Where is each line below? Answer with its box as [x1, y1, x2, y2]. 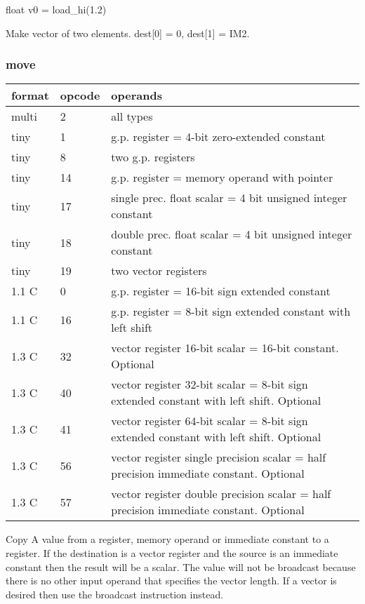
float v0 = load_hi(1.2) [6, 2, 107, 16]
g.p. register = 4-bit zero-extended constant [111, 128, 326, 145]
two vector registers [111, 262, 207, 279]
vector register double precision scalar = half [111, 485, 331, 502]
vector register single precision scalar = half [111, 449, 326, 466]
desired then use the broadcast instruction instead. [6, 586, 224, 601]
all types [111, 108, 153, 125]
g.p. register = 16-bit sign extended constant [111, 283, 331, 300]
